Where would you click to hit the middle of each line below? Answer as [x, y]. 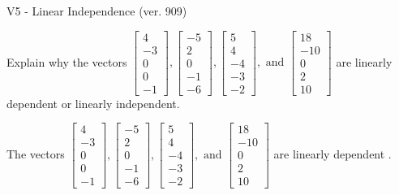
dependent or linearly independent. [93, 103]
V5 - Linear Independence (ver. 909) [97, 11]
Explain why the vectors [67, 61]
